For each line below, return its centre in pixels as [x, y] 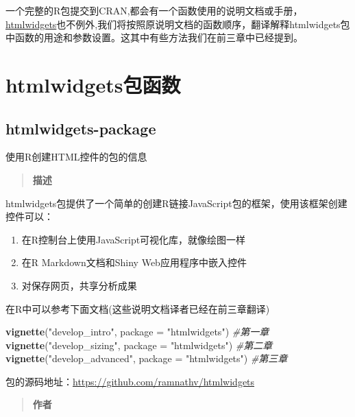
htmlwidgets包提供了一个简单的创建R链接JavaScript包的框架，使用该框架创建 [176, 203]
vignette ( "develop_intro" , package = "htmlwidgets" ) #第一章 [137, 332]
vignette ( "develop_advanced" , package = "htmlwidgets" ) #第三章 [147, 358]
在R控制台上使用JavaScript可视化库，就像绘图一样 [134, 239]
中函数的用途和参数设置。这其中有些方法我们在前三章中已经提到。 [154, 37]
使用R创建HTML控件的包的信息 [76, 157]
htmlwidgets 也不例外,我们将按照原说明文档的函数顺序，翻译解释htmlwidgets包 [178, 24]
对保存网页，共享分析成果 [79, 285]
